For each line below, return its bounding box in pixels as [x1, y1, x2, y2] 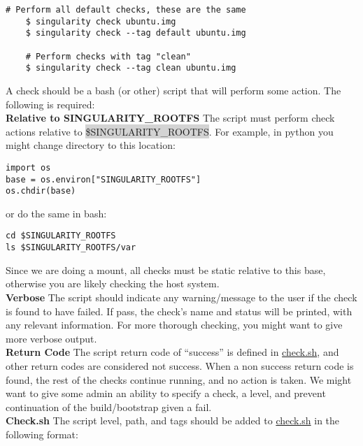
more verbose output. [6, 331, 97, 345]
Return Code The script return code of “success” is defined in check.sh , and [6, 345, 339, 359]
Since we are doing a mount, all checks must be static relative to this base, [6, 262, 326, 277]
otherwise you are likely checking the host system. [6, 276, 220, 291]
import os [6, 162, 51, 173]
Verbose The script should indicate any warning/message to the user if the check [6, 289, 357, 304]
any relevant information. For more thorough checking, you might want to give [6, 317, 343, 332]
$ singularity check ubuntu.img [25, 16, 176, 27]
